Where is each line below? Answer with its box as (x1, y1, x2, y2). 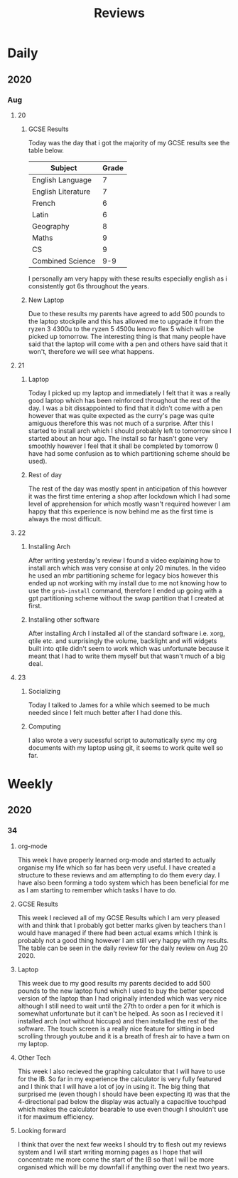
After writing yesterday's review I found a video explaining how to (28, 556, 220, 564)
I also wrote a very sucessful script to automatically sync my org (28, 736, 217, 744)
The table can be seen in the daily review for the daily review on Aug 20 (17, 944, 229, 952)
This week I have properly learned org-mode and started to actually (17, 855, 216, 864)
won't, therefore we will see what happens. (28, 347, 155, 355)
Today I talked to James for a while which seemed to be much (28, 700, 210, 709)
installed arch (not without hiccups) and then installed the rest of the (17, 1016, 218, 1025)
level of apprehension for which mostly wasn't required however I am (28, 499, 231, 508)
